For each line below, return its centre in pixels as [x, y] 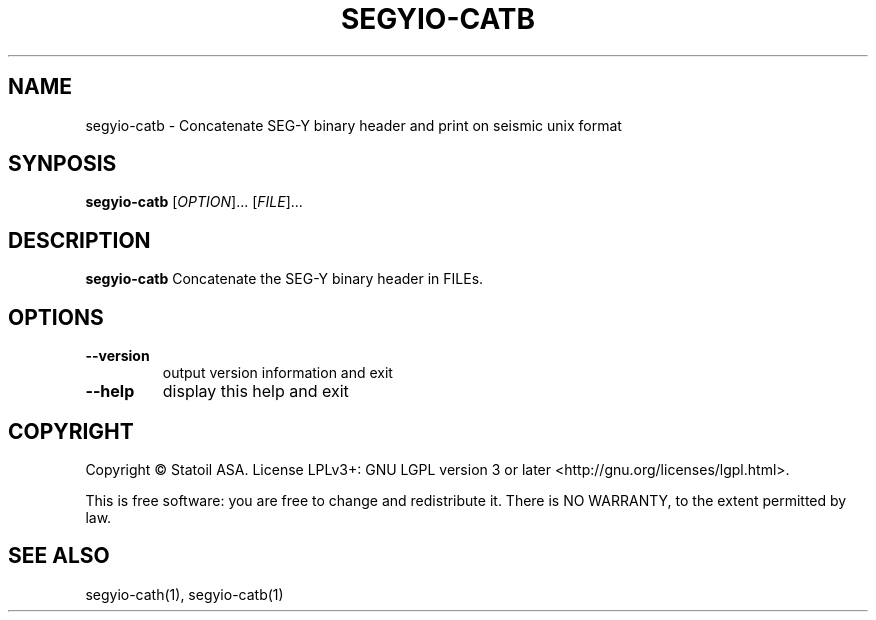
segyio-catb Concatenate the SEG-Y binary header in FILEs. [284, 279]
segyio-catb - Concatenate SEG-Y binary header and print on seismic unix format [353, 125]
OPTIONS [56, 317]
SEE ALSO [59, 556]
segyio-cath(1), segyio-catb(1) [184, 594]
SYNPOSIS [62, 164]
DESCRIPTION [79, 240]
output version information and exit [277, 373]
